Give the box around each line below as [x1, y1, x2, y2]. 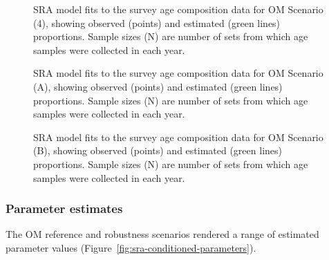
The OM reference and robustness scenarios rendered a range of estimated [6, 227, 319, 241]
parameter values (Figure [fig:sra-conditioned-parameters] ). [6, 240, 256, 254]
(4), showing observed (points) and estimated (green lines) [33, 15, 281, 30]
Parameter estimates [6, 200, 123, 217]
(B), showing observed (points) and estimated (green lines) [33, 143, 282, 158]
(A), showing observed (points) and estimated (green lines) [33, 79, 283, 93]
